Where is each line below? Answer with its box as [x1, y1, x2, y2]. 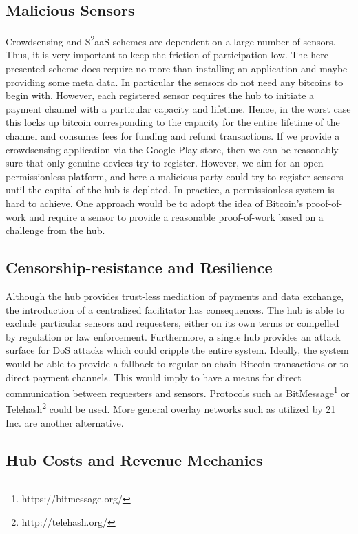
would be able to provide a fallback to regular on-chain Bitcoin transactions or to [6, 356, 348, 370]
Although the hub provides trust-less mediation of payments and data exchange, [6, 288, 344, 303]
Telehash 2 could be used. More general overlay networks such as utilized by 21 [6, 400, 336, 416]
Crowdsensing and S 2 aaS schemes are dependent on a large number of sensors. [6, 32, 336, 48]
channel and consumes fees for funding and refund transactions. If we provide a [6, 129, 340, 143]
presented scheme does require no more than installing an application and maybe [6, 61, 348, 76]
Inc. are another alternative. [6, 415, 124, 429]
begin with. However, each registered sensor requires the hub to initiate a [6, 88, 315, 103]
